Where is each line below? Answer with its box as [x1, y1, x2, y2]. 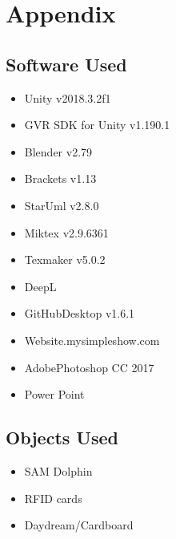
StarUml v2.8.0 [24, 197, 99, 213]
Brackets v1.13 [24, 170, 97, 187]
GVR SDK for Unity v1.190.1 [24, 116, 170, 133]
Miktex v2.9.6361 [24, 224, 109, 241]
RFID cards [24, 489, 82, 506]
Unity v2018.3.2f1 [24, 89, 111, 106]
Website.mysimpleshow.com [24, 331, 160, 348]
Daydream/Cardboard [24, 517, 134, 533]
